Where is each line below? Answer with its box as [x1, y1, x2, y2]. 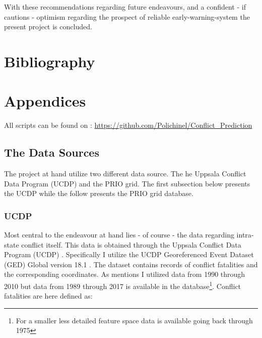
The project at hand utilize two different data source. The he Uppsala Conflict [4, 168, 246, 179]
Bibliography [4, 51, 95, 71]
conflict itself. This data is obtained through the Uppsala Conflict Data [21, 239, 241, 250]
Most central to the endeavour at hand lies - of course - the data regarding [4, 229, 234, 240]
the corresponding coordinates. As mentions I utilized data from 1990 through [4, 269, 245, 279]
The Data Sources [4, 144, 99, 160]
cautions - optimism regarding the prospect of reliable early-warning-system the [4, 11, 250, 22]
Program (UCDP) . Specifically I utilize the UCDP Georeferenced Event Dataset [4, 249, 254, 260]
